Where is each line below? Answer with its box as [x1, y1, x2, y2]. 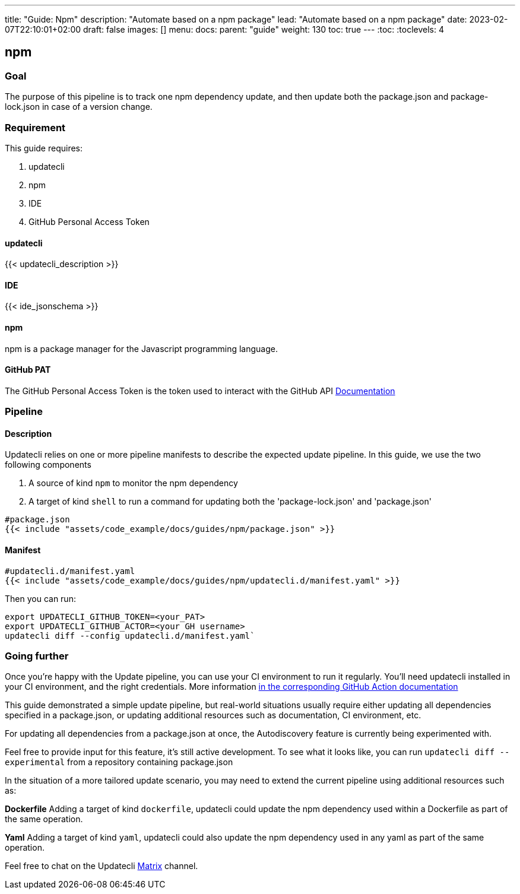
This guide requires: [5, 142, 83, 153]
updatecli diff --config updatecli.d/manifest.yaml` [5, 630, 255, 641]
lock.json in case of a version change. [5, 102, 153, 112]
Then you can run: [5, 593, 76, 604]
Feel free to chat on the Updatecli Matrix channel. [5, 861, 198, 871]
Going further [5, 650, 69, 662]
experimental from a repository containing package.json [5, 757, 233, 768]
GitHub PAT [5, 364, 51, 375]
